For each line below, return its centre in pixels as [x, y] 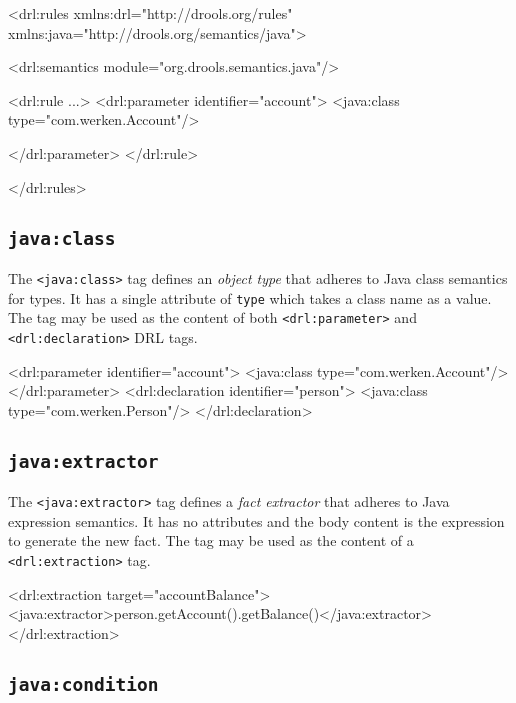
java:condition [83, 684]
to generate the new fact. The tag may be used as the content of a [211, 540]
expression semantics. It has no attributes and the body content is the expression [256, 520]
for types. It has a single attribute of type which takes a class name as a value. [250, 297]
